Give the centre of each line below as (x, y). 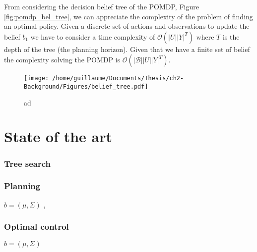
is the (231, 36)
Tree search (28, 163)
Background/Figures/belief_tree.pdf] (86, 87)
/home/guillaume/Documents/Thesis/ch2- (118, 78)
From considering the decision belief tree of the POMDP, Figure (101, 6)
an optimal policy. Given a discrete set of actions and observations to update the (127, 26)
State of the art (58, 136)
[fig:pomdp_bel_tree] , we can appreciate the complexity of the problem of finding (128, 16)
